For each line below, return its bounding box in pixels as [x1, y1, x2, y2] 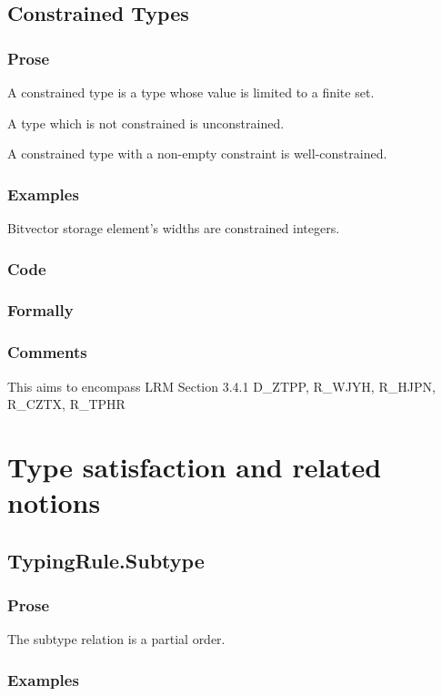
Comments [7, 341, 87, 363]
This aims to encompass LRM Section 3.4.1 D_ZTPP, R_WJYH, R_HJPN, [7, 376, 436, 395]
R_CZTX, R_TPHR [7, 394, 126, 414]
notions [7, 484, 101, 521]
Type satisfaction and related [7, 447, 382, 485]
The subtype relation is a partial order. [7, 629, 226, 649]
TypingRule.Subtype [7, 546, 205, 574]
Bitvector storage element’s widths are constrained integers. [7, 219, 340, 237]
